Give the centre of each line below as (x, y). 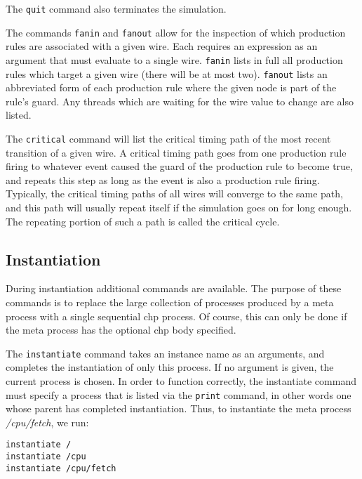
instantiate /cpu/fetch (61, 468)
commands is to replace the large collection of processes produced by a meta (170, 302)
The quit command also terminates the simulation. (116, 8)
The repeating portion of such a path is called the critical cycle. (143, 221)
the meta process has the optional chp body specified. (121, 330)
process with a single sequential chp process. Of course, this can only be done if (176, 316)
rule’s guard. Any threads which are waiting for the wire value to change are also (180, 101)
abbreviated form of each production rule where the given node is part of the (171, 87)
